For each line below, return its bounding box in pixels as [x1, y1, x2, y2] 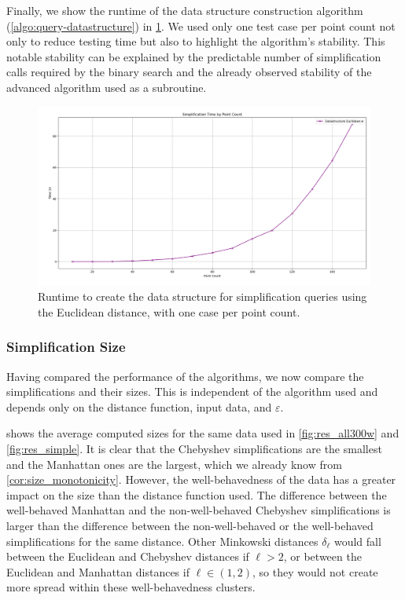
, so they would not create [252, 563, 378, 580]
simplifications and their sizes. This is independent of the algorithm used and [6, 383, 378, 400]
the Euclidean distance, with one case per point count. [38, 303, 300, 320]
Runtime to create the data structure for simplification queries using [38, 288, 367, 305]
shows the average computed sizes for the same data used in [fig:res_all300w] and [6, 425, 399, 441]
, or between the [283, 548, 362, 565]
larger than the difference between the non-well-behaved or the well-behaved [6, 518, 374, 534]
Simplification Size [6, 337, 126, 357]
